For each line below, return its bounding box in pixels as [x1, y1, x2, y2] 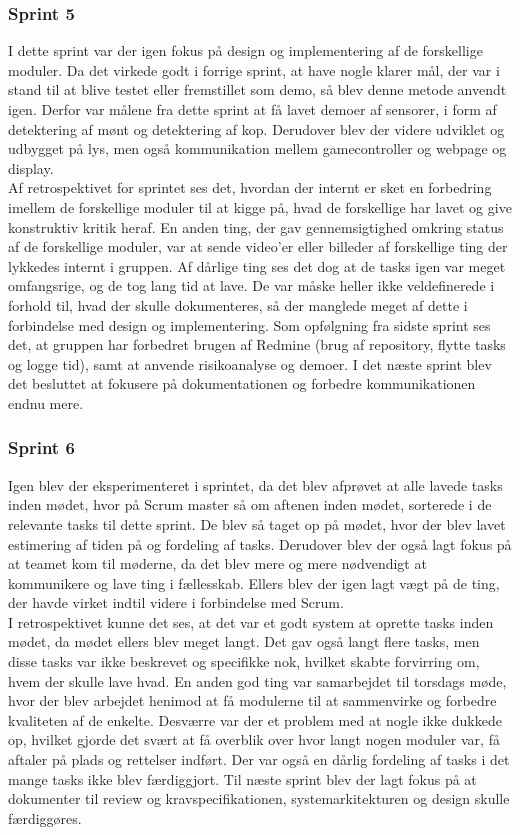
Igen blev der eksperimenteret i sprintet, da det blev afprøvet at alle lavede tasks [8, 474, 503, 495]
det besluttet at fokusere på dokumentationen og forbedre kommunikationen [8, 373, 476, 394]
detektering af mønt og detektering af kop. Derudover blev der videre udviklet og [8, 118, 505, 139]
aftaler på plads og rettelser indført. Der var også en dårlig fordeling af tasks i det [8, 749, 510, 770]
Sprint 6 [8, 435, 75, 460]
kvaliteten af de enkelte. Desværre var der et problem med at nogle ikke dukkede [8, 709, 502, 730]
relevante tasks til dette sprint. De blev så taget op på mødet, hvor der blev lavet [8, 513, 506, 534]
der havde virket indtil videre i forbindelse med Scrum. [8, 592, 344, 613]
